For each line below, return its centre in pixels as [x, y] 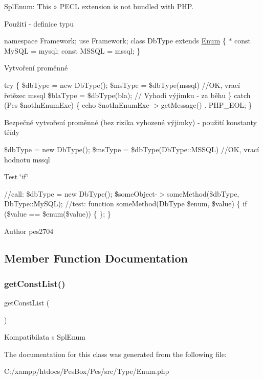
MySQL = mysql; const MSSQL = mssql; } [72, 50]
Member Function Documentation [96, 258]
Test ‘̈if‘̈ [16, 176]
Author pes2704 [29, 231]
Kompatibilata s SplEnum [45, 337]
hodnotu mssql [27, 159]
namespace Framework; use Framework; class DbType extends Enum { [115, 41]
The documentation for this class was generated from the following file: [115, 354]
